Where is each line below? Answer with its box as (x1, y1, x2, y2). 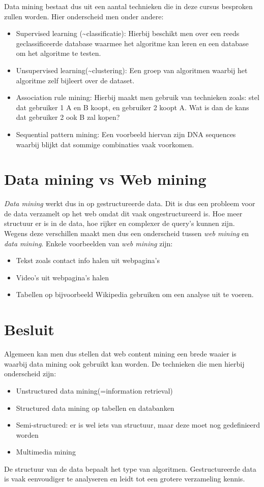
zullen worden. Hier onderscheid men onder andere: (4, 11, 164, 21)
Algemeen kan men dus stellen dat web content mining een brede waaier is (4, 348, 237, 359)
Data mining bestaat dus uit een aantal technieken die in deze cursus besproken (4, 1, 253, 11)
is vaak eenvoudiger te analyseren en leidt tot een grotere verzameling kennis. (4, 473, 245, 484)
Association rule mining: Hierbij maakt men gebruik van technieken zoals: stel (16, 92, 259, 103)
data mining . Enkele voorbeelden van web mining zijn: (4, 238, 173, 248)
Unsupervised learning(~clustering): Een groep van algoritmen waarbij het (16, 64, 248, 75)
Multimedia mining (16, 446, 76, 457)
